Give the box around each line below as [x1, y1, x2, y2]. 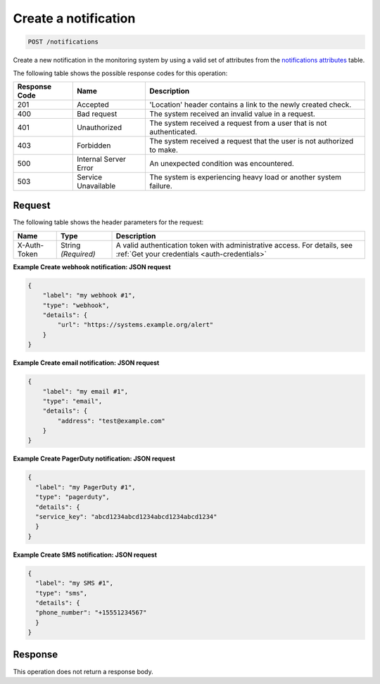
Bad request [76, 109, 118, 119]
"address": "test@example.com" [57, 417, 165, 425]
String [60, 240, 81, 250]
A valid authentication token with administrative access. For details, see [115, 240, 353, 250]
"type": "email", [42, 397, 103, 405]
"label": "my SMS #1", [35, 579, 114, 587]
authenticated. [148, 127, 198, 136]
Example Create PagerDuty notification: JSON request [13, 454, 175, 463]
